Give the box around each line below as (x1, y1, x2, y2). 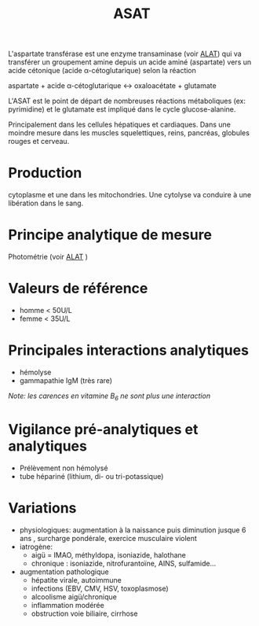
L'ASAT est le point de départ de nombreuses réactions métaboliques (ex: (8, 96, 246, 106)
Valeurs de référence (8, 280, 148, 297)
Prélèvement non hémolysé (19, 463, 108, 473)
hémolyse (19, 367, 52, 377)
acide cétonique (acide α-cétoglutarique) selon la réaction (8, 66, 196, 75)
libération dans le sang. (8, 198, 84, 208)
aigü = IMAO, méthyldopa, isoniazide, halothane (31, 550, 187, 559)
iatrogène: (19, 542, 53, 551)
